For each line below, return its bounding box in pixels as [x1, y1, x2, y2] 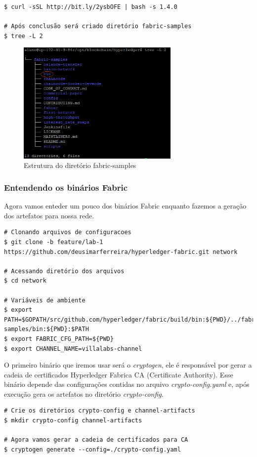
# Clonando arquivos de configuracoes [4, 229, 131, 236]
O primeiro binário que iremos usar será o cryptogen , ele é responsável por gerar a [4, 360, 252, 370]
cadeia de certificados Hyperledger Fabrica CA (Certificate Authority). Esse [4, 369, 233, 379]
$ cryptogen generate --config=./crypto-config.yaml [4, 446, 181, 453]
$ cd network [4, 277, 46, 285]
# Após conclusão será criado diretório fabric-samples [4, 23, 192, 30]
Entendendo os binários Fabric [4, 181, 128, 193]
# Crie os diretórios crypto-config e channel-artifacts [4, 407, 195, 415]
